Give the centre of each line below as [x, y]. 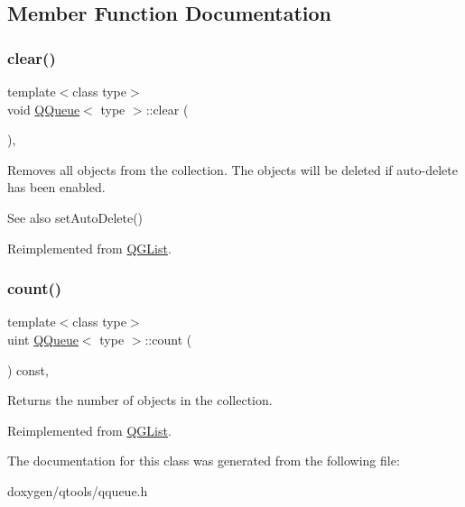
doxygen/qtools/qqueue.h [78, 490]
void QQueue [44, 109]
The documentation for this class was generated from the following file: [204, 461]
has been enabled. [56, 187]
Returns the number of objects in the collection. [140, 400]
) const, [28, 369]
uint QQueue [43, 339]
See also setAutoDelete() [75, 217]
